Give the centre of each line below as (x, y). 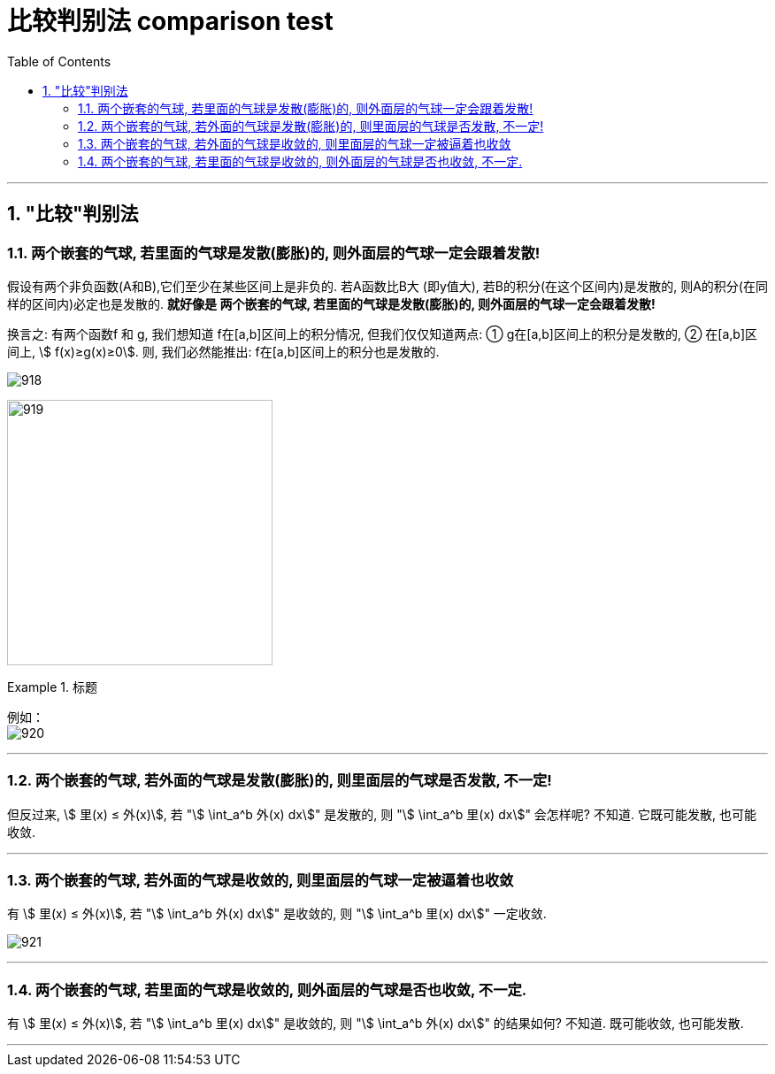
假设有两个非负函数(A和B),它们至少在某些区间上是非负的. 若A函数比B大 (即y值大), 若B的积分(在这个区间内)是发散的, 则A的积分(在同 (387, 286)
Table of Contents (59, 61)
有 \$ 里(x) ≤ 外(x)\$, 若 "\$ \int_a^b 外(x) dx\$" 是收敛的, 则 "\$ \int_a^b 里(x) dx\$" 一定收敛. (277, 914)
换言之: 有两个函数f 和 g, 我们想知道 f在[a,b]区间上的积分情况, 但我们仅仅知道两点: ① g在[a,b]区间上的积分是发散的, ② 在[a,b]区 (383, 334)
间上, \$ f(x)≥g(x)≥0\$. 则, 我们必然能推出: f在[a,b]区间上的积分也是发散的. (223, 351)
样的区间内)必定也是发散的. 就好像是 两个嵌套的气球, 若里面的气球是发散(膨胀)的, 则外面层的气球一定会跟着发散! (331, 303)
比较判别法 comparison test (170, 21)
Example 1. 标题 (52, 687)
